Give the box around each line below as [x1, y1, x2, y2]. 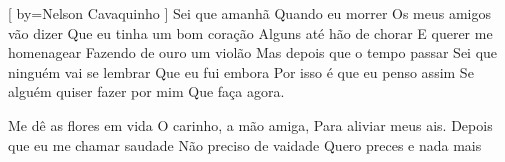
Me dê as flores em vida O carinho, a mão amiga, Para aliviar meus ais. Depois [8, 114, 493, 135]
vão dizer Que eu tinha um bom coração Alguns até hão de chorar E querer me [8, 22, 493, 43]
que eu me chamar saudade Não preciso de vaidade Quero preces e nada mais [8, 134, 482, 155]
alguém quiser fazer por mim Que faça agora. [8, 81, 285, 102]
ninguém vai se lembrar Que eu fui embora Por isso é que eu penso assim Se [8, 61, 474, 82]
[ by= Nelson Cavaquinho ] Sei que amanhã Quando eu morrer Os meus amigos [8, 3, 492, 23]
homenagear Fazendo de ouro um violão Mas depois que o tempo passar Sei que [8, 42, 498, 63]
